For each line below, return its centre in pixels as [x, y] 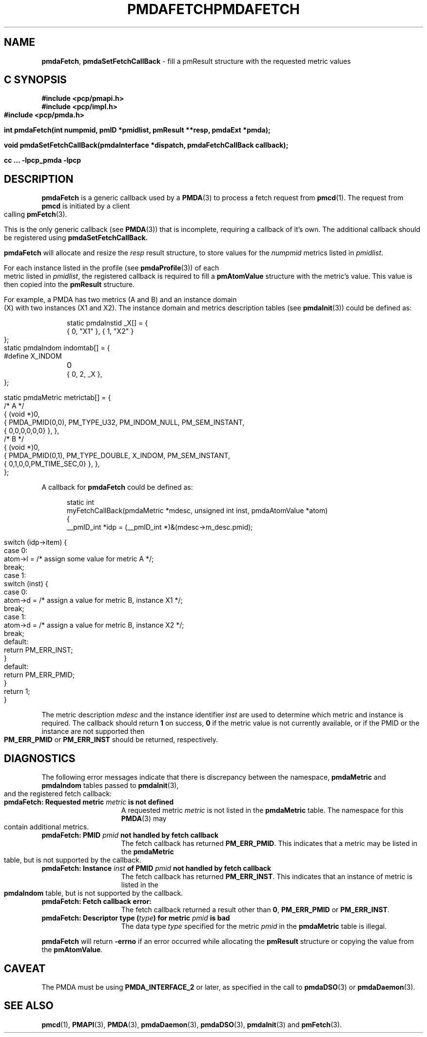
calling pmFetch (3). [36, 214]
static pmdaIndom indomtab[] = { [57, 348]
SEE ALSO [29, 1006]
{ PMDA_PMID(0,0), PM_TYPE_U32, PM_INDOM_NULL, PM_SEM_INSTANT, [124, 422]
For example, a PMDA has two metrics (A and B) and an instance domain [120, 300]
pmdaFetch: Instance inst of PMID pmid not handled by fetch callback [156, 868]
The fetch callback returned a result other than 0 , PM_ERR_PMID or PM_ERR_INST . [255, 910]
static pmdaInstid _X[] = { [107, 323]
